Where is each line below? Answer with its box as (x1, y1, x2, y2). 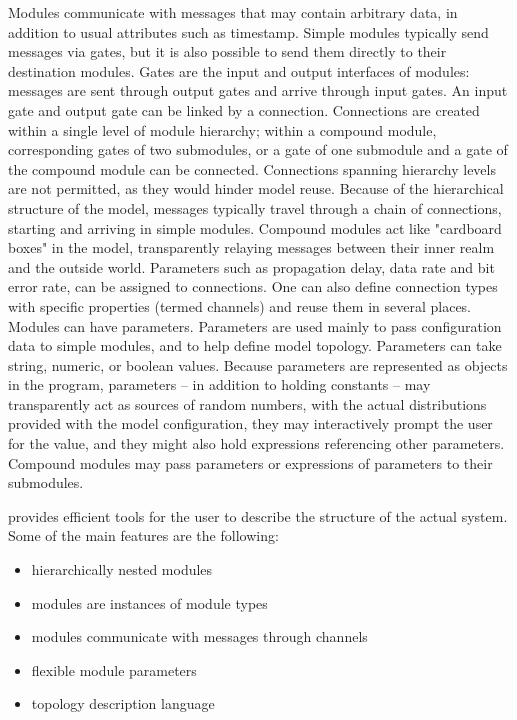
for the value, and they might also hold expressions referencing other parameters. (8, 433, 505, 454)
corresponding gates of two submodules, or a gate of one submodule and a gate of (8, 139, 508, 160)
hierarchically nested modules (31, 559, 213, 580)
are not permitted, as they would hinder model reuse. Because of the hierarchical (8, 178, 504, 199)
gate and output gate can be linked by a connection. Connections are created (8, 99, 480, 120)
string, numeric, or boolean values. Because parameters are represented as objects (8, 354, 508, 375)
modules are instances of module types (31, 592, 268, 613)
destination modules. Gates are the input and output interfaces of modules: (8, 60, 470, 81)
